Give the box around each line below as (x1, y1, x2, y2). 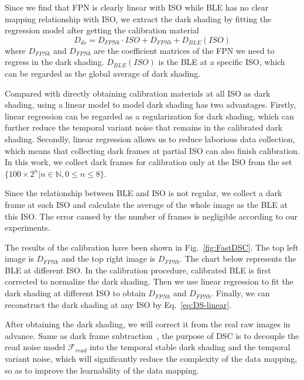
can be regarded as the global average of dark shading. (5, 67, 200, 79)
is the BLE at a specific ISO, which (158, 56, 285, 68)
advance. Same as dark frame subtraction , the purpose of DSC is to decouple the (5, 329, 299, 341)
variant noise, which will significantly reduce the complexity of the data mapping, (5, 352, 298, 365)
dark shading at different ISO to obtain (5, 287, 146, 299)
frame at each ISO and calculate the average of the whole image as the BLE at (5, 198, 288, 210)
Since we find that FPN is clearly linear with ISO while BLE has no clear (5, 1, 269, 13)
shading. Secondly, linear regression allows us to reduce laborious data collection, (5, 132, 295, 145)
